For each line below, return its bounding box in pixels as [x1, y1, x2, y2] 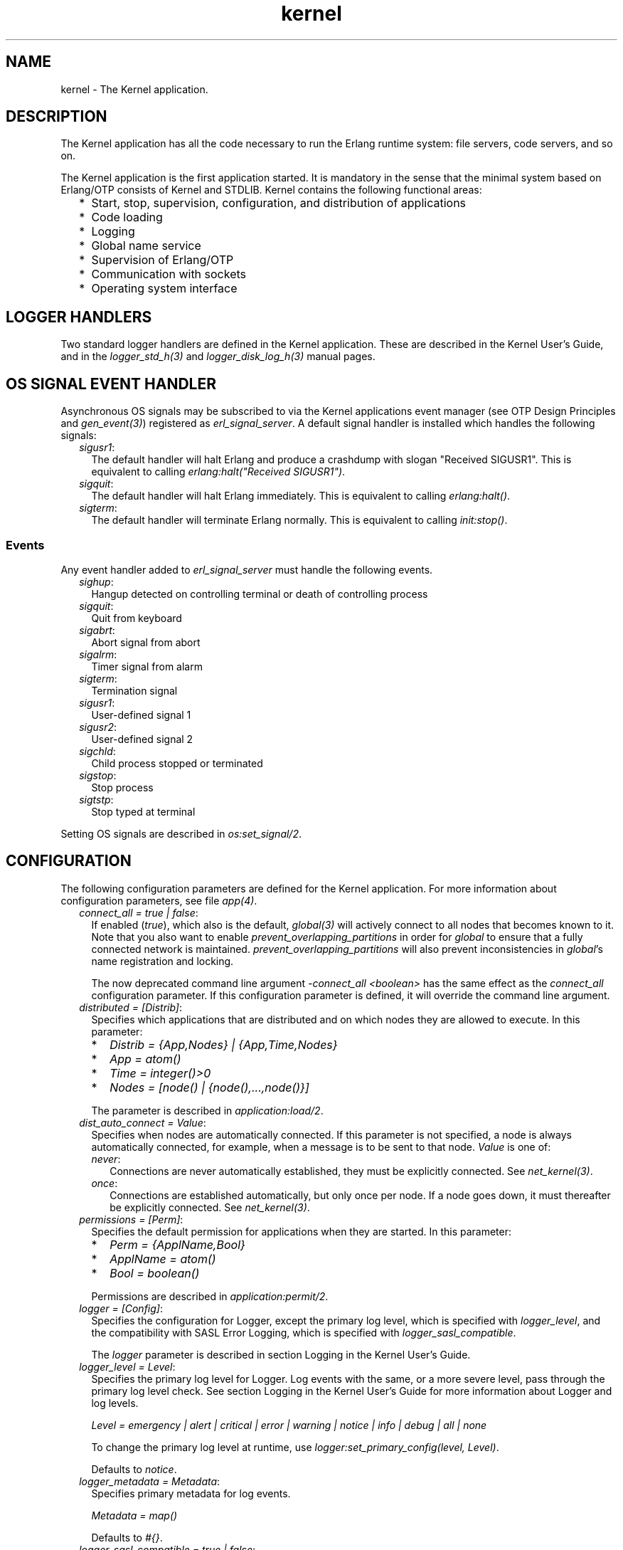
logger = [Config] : [79, 1302, 164, 1314]
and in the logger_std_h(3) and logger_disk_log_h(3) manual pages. [60, 350, 376, 363]
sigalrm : [79, 648, 117, 660]
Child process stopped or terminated [91, 756, 263, 769]
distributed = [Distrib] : [79, 1001, 183, 1013]
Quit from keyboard [91, 611, 182, 624]
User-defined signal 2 [91, 732, 193, 745]
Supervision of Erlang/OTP [91, 253, 234, 268]
